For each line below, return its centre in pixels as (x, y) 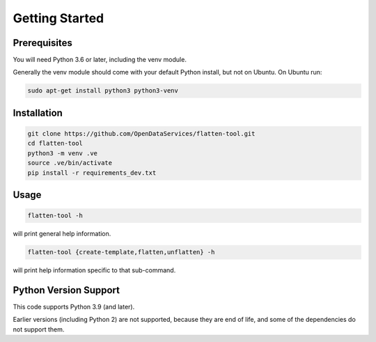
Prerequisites (42, 43)
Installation (38, 112)
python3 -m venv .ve (62, 153)
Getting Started (58, 18)
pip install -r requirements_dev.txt (92, 173)
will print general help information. (62, 234)
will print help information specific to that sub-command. (94, 270)
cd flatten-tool (55, 143)
